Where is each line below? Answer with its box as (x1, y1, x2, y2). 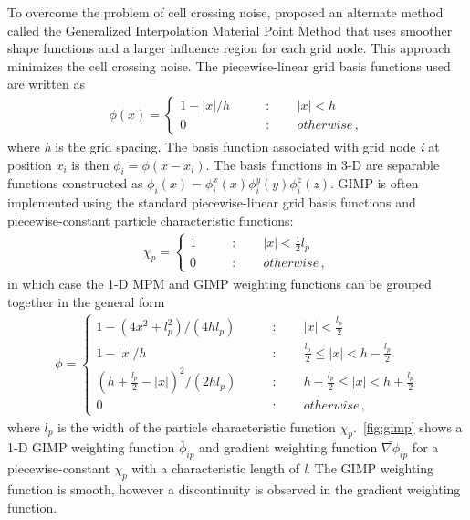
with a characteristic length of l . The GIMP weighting (131, 459, 434, 478)
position (7, 154, 52, 174)
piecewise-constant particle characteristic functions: (7, 210, 294, 229)
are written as (7, 74, 85, 93)
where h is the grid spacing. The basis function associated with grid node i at (7, 137, 440, 155)
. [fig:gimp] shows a (352, 417, 463, 436)
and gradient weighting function (199, 438, 378, 457)
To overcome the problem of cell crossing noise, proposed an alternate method (7, 3, 444, 21)
